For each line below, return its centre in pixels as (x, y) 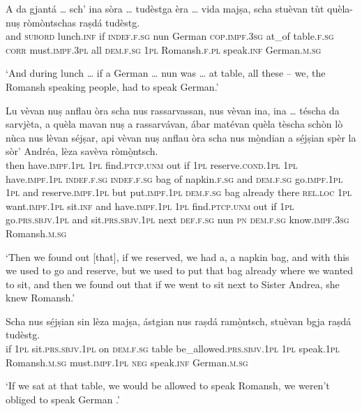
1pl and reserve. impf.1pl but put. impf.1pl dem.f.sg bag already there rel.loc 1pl (179, 192)
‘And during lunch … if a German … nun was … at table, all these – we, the (166, 73)
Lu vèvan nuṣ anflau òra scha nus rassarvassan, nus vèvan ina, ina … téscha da (173, 110)
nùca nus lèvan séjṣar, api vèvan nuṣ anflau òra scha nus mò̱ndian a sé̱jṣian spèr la (181, 137)
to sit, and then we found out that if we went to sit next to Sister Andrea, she (173, 284)
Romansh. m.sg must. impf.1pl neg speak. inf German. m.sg (127, 362)
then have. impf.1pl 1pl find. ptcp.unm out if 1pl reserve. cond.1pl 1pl (152, 164)
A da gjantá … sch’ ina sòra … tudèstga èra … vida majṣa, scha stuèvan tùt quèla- (180, 8)
